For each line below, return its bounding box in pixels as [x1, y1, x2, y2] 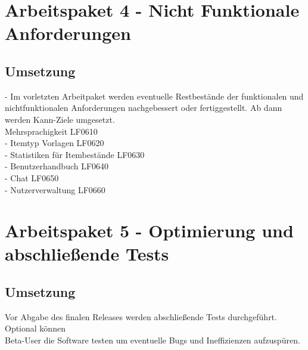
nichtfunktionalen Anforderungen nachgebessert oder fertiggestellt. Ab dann [5, 101, 282, 114]
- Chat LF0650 [5, 171, 59, 184]
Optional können [5, 322, 66, 334]
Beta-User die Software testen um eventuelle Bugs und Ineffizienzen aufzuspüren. [5, 334, 300, 346]
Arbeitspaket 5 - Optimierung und [5, 218, 294, 243]
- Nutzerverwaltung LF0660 [5, 183, 105, 196]
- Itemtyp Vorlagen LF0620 [5, 137, 104, 149]
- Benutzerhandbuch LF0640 [5, 160, 109, 172]
